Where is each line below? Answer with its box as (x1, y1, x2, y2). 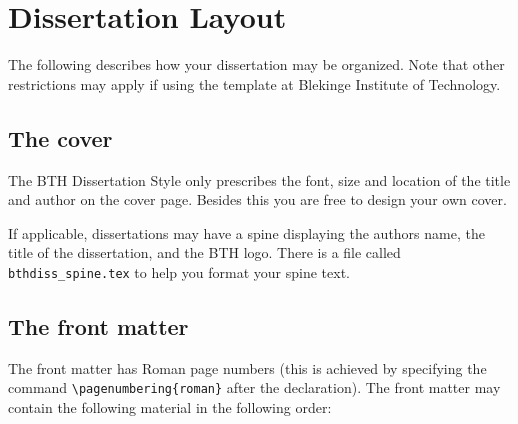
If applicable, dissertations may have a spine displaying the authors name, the (8, 222, 485, 243)
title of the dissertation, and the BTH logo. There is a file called (8, 242, 401, 263)
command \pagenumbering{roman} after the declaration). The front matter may (8, 377, 501, 398)
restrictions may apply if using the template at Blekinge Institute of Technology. (8, 73, 501, 94)
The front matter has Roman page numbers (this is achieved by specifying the (8, 357, 487, 378)
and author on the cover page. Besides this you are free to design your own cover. (8, 189, 507, 210)
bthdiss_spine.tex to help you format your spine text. (8, 261, 350, 282)
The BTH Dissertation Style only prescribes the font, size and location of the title (8, 169, 511, 190)
